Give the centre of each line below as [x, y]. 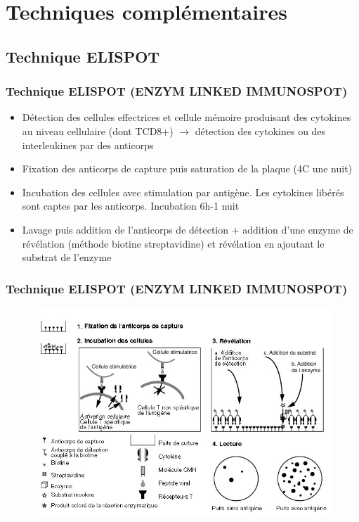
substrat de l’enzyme [67, 257]
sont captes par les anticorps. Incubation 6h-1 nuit [131, 206]
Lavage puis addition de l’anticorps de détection [125, 229]
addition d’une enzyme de [298, 229]
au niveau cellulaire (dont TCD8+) [98, 130]
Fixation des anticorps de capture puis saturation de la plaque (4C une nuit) [187, 168]
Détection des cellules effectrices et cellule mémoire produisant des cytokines [187, 117]
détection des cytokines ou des [260, 130]
